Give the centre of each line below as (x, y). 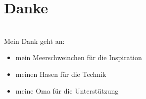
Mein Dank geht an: (34, 41)
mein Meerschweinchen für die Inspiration (79, 57)
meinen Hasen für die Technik (61, 74)
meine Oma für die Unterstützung (67, 90)
